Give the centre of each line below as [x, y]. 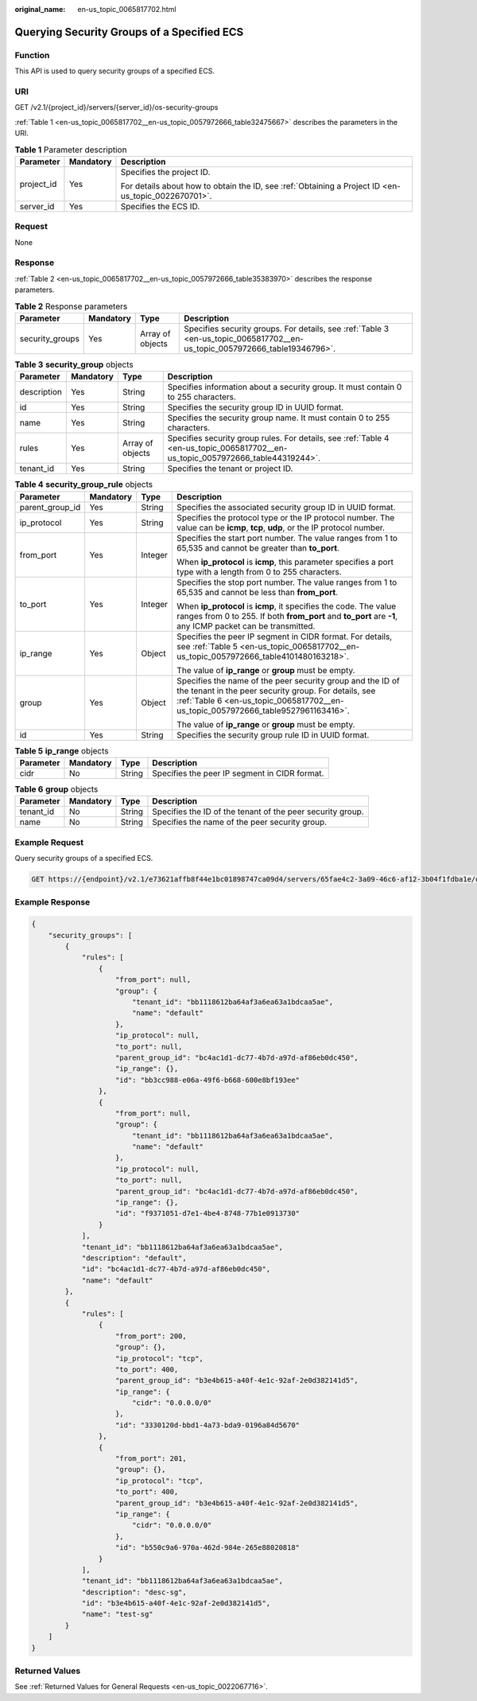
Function [32, 55]
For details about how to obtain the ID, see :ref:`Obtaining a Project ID [250, 185]
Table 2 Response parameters [71, 306]
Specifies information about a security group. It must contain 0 [285, 387]
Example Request [49, 842]
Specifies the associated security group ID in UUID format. [286, 507]
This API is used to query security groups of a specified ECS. [114, 71]
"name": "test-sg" [118, 1614]
